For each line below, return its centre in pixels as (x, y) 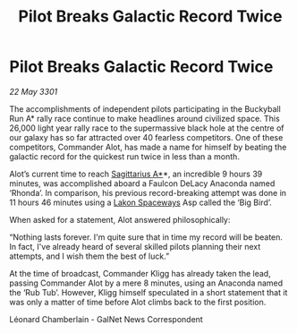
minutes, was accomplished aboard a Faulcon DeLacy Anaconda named (142, 183)
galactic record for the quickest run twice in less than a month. (124, 156)
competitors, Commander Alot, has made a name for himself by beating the (148, 147)
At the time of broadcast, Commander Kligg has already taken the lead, (140, 273)
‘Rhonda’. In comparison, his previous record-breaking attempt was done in (148, 192)
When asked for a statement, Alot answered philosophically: (120, 219)
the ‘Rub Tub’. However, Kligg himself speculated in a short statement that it (148, 292)
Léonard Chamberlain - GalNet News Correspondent (106, 319)
